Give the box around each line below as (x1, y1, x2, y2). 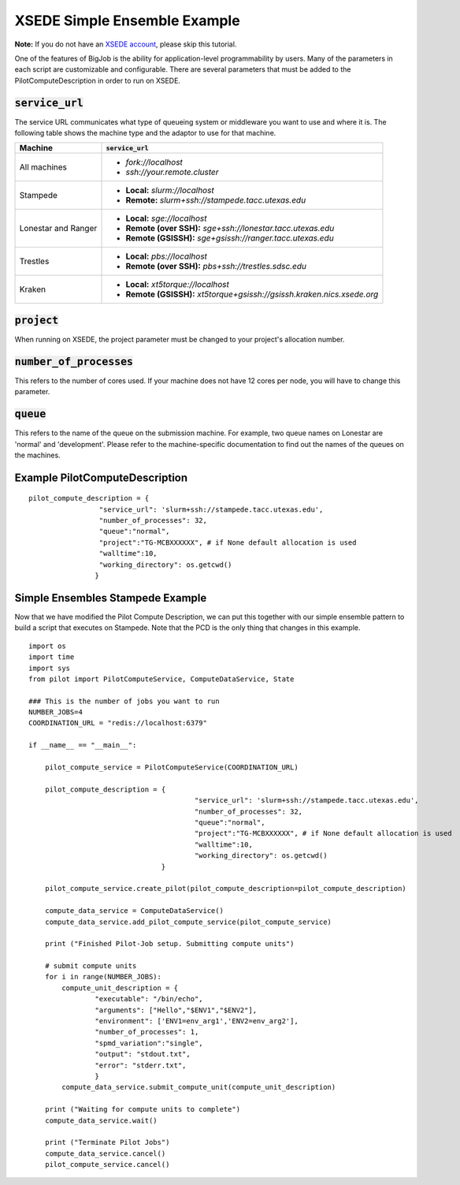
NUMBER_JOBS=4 (28, 708, 83, 717)
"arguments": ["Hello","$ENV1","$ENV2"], (95, 1005, 258, 1015)
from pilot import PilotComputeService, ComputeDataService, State (28, 674, 295, 684)
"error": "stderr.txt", (95, 1060, 187, 1070)
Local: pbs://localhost (125, 251, 208, 262)
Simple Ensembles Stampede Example (14, 591, 207, 605)
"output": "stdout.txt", (95, 1049, 191, 1059)
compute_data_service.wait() (44, 1116, 158, 1125)
